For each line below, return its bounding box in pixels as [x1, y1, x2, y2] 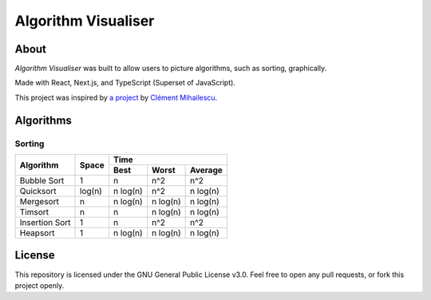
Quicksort [19, 186, 57, 196]
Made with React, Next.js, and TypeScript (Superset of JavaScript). [14, 78, 235, 88]
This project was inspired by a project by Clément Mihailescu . [14, 93, 218, 102]
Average [190, 164, 223, 176]
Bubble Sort [19, 176, 65, 186]
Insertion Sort [19, 217, 71, 227]
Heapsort [19, 227, 55, 239]
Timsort [19, 207, 49, 217]
